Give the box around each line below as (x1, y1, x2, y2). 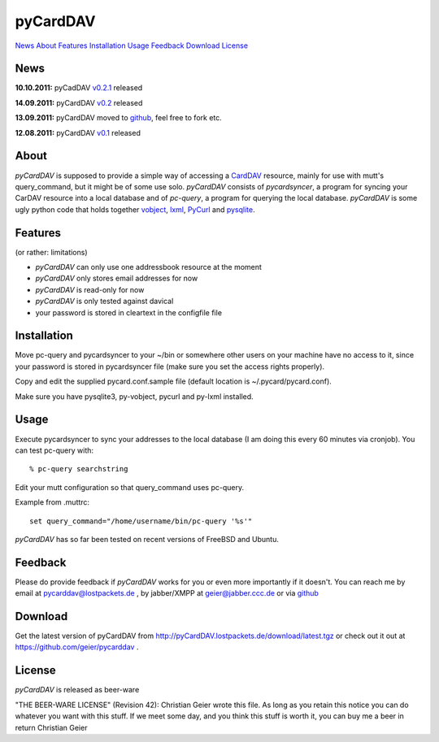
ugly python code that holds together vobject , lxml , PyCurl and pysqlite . (15, 204, 255, 215)
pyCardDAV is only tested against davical (35, 297, 174, 306)
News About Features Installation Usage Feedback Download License (15, 41, 248, 50)
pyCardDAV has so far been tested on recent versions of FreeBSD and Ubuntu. (15, 534, 280, 544)
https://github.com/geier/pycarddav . (15, 642, 139, 652)
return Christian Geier (15, 722, 88, 732)
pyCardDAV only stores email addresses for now (35, 273, 198, 284)
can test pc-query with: (15, 445, 93, 455)
